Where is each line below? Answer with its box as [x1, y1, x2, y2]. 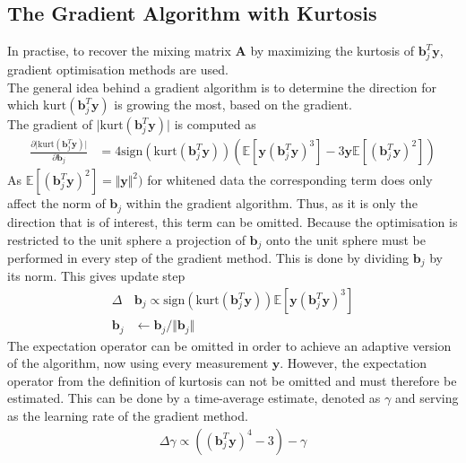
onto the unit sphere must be [266, 230, 426, 249]
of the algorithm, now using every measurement [7, 354, 269, 372]
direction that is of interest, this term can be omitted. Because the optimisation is [7, 212, 458, 231]
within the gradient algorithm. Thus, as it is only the [125, 194, 418, 213]
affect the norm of [7, 194, 106, 213]
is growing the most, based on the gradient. [114, 95, 352, 114]
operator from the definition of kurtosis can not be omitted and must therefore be [7, 371, 457, 389]
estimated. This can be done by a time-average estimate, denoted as [7, 389, 381, 407]
